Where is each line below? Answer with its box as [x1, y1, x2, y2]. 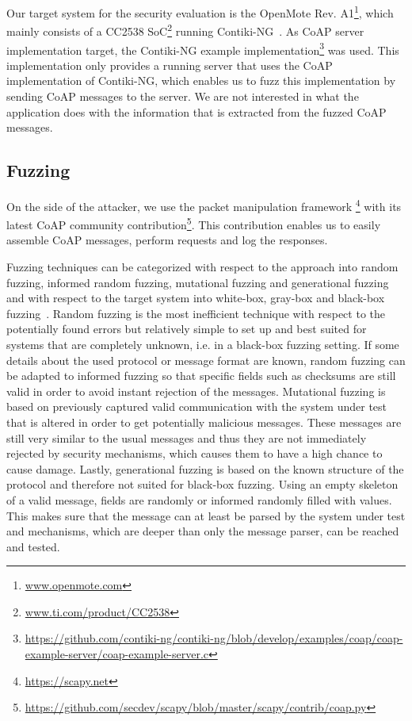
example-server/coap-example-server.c [25, 646, 209, 662]
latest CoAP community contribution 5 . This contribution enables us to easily [6, 214, 381, 232]
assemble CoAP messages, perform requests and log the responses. [6, 232, 328, 248]
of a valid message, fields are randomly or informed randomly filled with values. [6, 491, 392, 508]
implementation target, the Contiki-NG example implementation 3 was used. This [6, 39, 399, 58]
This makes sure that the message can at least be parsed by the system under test [6, 507, 406, 523]
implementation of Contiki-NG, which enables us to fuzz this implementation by [6, 72, 396, 89]
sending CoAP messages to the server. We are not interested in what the [6, 87, 359, 104]
